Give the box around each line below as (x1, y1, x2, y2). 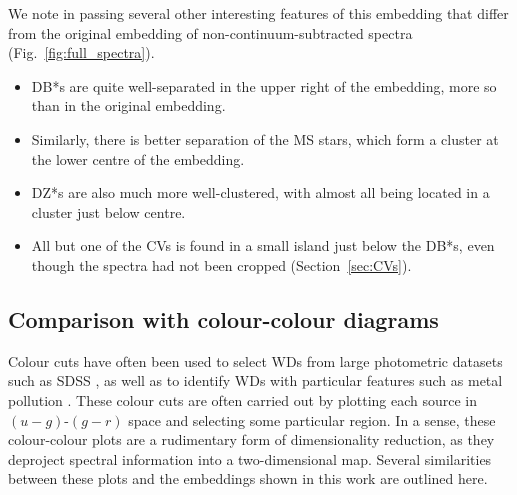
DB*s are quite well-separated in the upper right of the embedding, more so (31, 75, 497, 96)
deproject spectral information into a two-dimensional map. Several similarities (8, 448, 492, 469)
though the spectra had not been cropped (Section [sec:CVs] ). (31, 254, 412, 275)
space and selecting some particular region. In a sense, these (128, 409, 496, 430)
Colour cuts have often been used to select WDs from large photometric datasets (8, 350, 503, 371)
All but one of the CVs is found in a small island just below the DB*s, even (31, 235, 495, 256)
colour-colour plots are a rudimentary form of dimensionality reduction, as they (8, 429, 495, 450)
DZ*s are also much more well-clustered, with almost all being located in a (31, 182, 490, 203)
